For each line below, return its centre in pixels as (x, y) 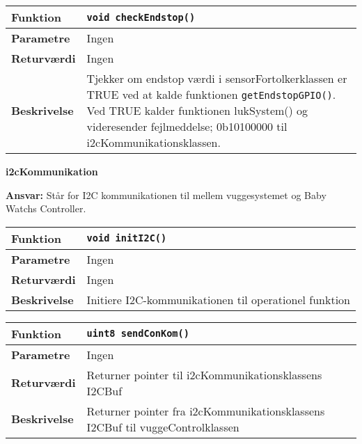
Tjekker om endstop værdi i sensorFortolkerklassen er (217, 78)
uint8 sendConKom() (138, 334)
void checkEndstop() (141, 17)
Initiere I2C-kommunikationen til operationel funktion (218, 299)
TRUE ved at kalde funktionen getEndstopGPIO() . (211, 94)
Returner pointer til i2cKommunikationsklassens (204, 374)
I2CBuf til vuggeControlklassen (163, 427)
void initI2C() (127, 238)
